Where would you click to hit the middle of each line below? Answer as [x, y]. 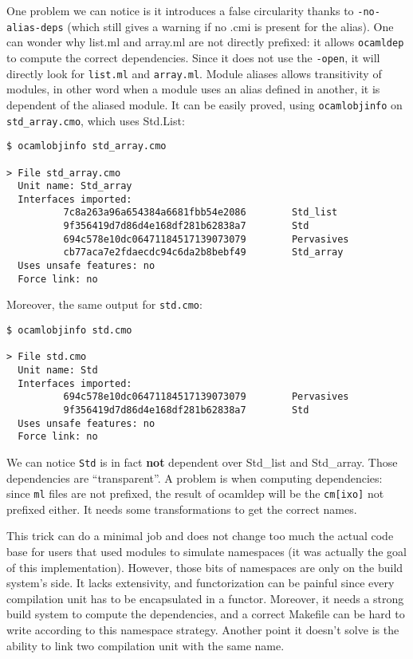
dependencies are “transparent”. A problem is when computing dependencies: [195, 477]
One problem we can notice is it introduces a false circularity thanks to [180, 10]
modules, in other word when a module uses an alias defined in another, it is [193, 89]
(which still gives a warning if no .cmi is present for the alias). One [230, 26]
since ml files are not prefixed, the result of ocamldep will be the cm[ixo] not [195, 493]
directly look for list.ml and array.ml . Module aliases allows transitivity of [194, 73]
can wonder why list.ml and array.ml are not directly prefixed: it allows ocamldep [205, 42]
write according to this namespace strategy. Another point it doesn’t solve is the [203, 630]
